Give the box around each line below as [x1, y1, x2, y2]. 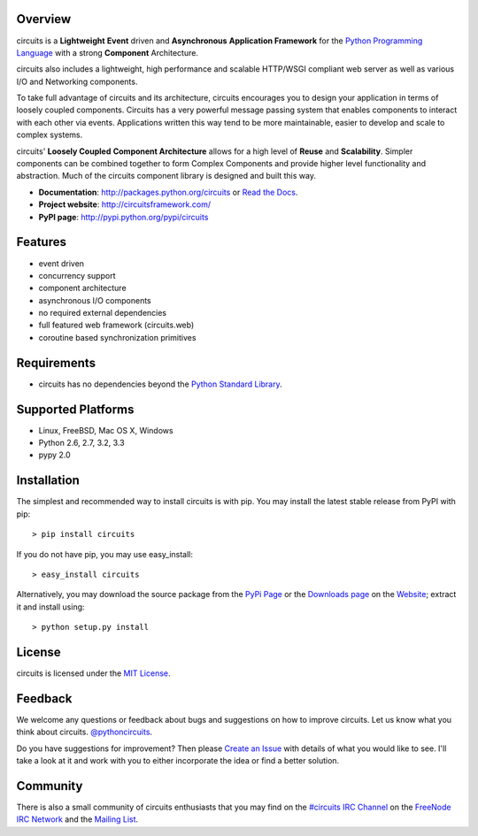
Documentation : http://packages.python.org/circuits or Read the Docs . [38, 187, 298, 197]
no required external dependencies [38, 308, 167, 318]
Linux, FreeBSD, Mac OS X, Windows [38, 425, 173, 435]
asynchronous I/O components [38, 295, 151, 305]
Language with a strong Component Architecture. [16, 47, 199, 58]
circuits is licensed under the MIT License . [16, 668, 172, 679]
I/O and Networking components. [16, 76, 138, 87]
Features [16, 234, 66, 249]
